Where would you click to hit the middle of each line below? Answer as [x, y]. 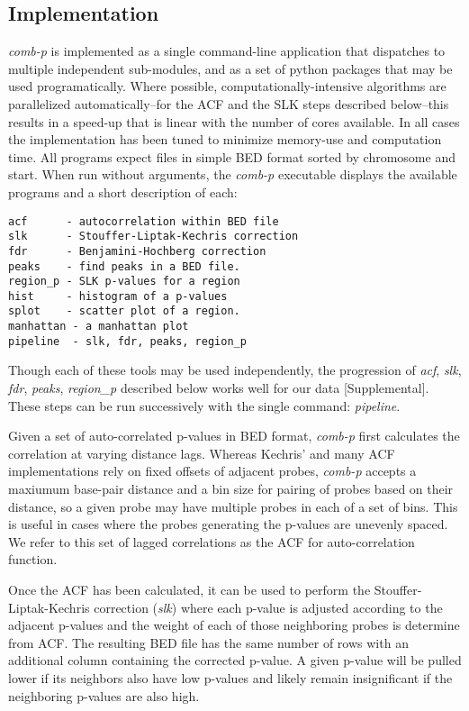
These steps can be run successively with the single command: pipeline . [204, 405]
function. [33, 559]
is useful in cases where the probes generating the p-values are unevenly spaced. [228, 524]
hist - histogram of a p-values [118, 296]
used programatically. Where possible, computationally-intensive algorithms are [227, 86]
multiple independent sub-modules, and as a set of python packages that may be [230, 68]
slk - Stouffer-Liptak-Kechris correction [153, 237]
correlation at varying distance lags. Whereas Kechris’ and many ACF [202, 453]
